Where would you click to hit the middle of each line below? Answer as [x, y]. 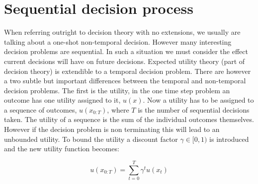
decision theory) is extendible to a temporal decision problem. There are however [128, 71]
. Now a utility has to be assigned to [198, 100]
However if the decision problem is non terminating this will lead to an [112, 129]
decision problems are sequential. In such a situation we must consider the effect [126, 51]
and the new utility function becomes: [62, 149]
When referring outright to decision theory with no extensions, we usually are [122, 32]
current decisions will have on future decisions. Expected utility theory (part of [125, 61]
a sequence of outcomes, [41, 109]
